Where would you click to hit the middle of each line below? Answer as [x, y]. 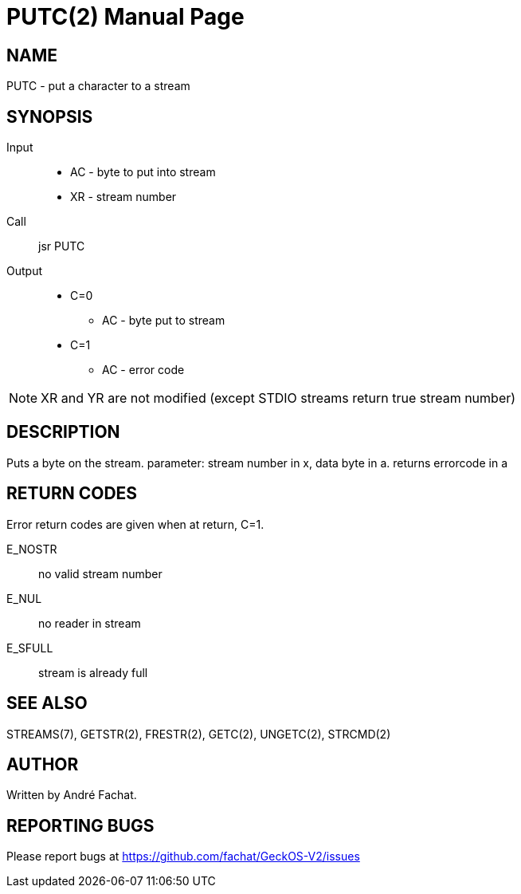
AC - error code [143, 370]
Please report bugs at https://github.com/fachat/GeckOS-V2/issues [183, 857]
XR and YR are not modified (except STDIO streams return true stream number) [278, 398]
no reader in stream [90, 623]
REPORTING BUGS [80, 825]
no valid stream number [100, 573]
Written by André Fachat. [72, 795]
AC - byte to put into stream [143, 172]
